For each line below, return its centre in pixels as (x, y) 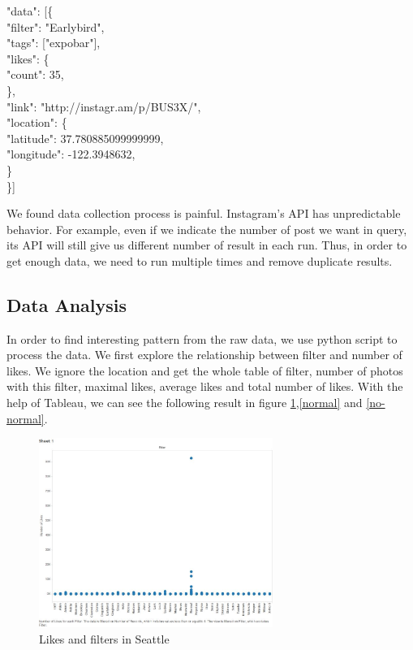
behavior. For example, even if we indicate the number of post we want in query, (207, 229)
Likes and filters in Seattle (104, 638)
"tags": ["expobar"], (54, 43)
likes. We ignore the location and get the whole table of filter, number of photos (205, 370)
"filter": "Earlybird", (56, 26)
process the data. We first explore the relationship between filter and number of (204, 355)
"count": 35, (35, 74)
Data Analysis (67, 304)
